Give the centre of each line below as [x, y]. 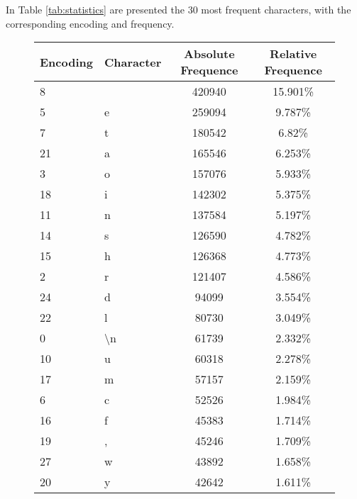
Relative [293, 54]
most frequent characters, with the [276, 9]
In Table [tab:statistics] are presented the [95, 9]
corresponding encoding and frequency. [90, 23]
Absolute [209, 54]
